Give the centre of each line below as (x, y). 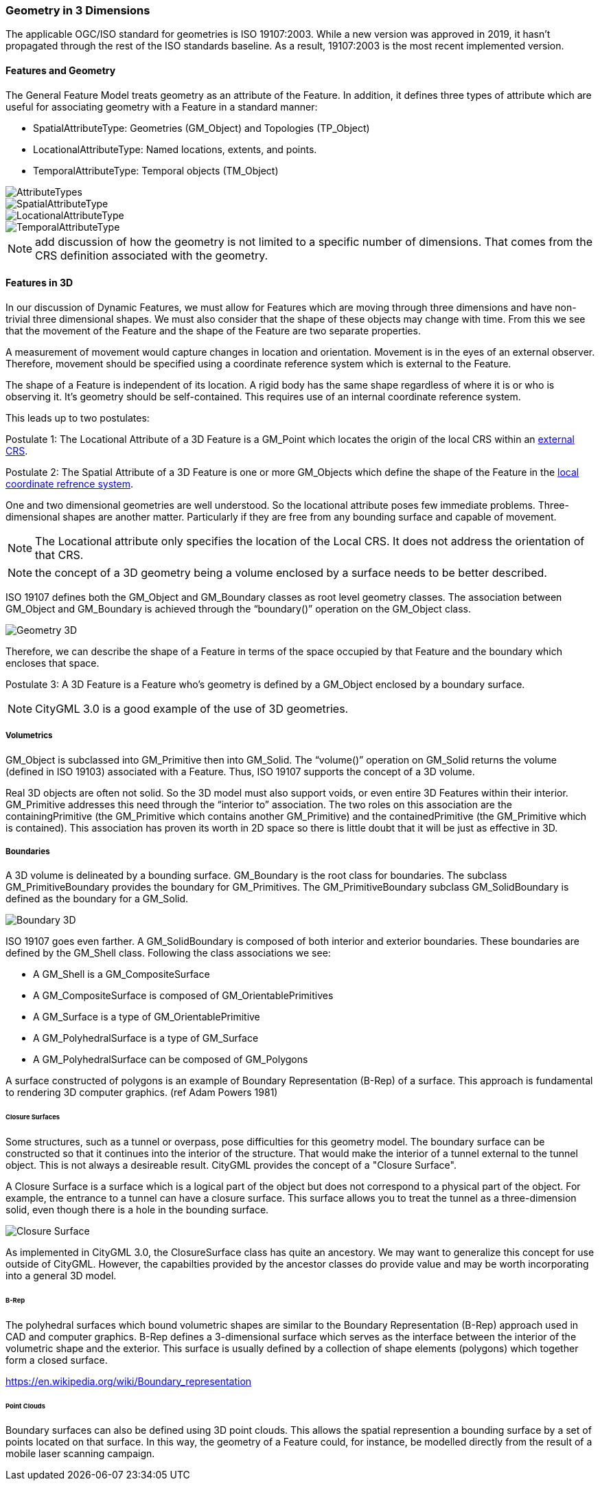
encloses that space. (53, 663)
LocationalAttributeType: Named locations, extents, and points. (175, 149)
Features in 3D (39, 283)
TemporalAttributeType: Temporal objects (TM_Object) (156, 170)
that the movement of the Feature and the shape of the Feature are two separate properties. (213, 330)
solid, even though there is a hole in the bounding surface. (137, 1210)
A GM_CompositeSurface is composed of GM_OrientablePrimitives (183, 996)
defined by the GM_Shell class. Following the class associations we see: (168, 953)
